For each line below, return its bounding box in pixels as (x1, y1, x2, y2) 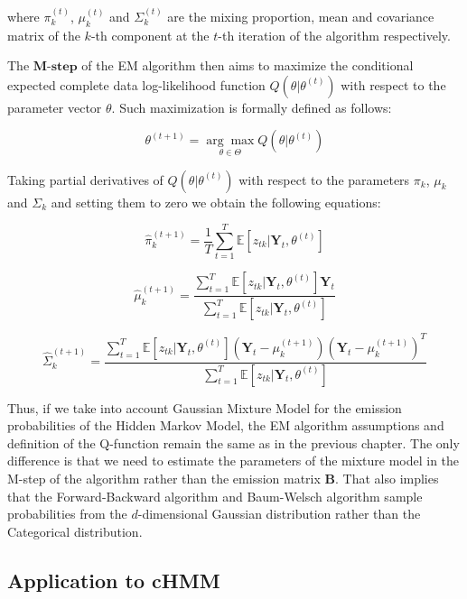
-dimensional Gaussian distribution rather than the (137, 504, 421, 523)
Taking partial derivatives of (7, 170, 163, 189)
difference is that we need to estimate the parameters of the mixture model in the (7, 451, 460, 470)
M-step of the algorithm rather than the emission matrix (7, 468, 321, 487)
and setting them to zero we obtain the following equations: (51, 192, 381, 211)
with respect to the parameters (238, 170, 410, 189)
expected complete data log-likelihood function (7, 75, 266, 94)
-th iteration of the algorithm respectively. (218, 25, 451, 44)
